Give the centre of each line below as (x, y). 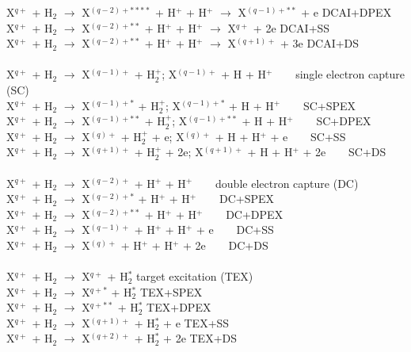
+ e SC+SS (308, 136)
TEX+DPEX (179, 307)
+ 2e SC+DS (344, 152)
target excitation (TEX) (194, 276)
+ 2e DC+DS (225, 245)
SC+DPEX (344, 121)
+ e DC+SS (235, 230)
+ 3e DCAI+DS (320, 43)
